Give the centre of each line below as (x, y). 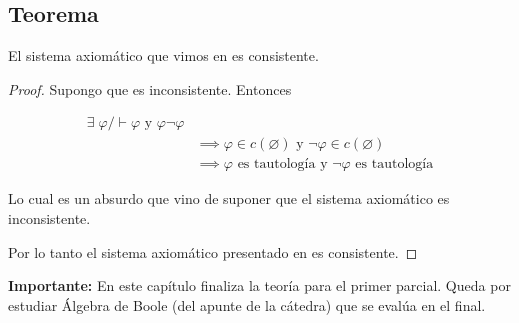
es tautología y (282, 164)
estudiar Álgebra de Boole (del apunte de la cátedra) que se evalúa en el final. (247, 304)
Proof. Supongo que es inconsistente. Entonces (150, 88)
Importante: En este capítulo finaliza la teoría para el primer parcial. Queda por (259, 285)
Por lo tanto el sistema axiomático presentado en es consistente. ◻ (213, 251)
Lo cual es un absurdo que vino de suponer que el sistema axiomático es (229, 198)
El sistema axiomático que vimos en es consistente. (163, 55)
